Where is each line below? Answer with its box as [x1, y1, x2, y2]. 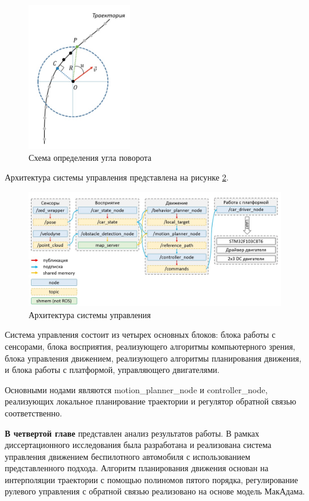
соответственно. [5, 406, 63, 419]
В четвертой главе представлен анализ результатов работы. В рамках [5, 427, 260, 439]
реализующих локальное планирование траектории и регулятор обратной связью [5, 395, 296, 407]
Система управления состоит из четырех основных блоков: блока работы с [5, 328, 276, 341]
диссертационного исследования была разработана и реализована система [5, 438, 271, 451]
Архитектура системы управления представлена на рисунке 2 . [5, 171, 229, 183]
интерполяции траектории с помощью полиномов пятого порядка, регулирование [5, 473, 298, 486]
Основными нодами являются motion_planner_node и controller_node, [5, 383, 268, 396]
